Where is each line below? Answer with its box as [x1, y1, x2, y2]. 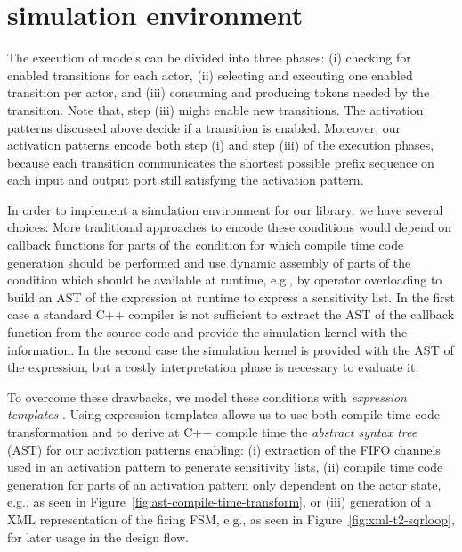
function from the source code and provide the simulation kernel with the [7, 323, 408, 342]
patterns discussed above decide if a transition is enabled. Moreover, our [7, 118, 401, 136]
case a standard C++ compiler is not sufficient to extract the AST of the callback [7, 305, 455, 324]
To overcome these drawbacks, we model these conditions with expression [7, 387, 407, 406]
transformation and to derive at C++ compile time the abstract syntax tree [7, 423, 417, 441]
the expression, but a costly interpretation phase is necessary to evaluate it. [7, 358, 419, 376]
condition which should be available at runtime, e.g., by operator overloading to [7, 270, 442, 289]
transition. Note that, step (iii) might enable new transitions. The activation [7, 100, 424, 119]
